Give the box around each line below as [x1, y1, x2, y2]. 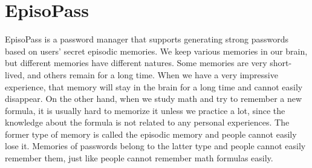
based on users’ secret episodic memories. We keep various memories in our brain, [5, 44, 308, 57]
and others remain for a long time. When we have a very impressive [27, 68, 278, 81]
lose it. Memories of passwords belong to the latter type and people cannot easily [5, 139, 306, 152]
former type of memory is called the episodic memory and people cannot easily [5, 127, 297, 140]
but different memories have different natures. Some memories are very [5, 56, 267, 69]
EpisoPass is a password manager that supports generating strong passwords [5, 33, 288, 45]
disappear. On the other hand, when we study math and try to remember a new [5, 92, 302, 105]
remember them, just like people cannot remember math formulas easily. [5, 152, 273, 164]
